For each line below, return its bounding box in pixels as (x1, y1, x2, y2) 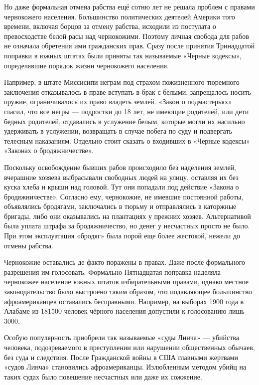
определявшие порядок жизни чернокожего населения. (4, 60, 169, 70)
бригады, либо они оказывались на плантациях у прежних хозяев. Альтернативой (4, 210, 251, 221)
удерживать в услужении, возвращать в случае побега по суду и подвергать (4, 126, 232, 136)
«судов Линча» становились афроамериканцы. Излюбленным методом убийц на (4, 362, 247, 372)
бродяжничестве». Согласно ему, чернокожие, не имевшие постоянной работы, (4, 191, 244, 201)
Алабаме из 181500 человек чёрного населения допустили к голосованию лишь (4, 306, 245, 316)
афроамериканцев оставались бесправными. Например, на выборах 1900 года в (4, 296, 244, 306)
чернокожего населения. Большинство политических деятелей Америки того (4, 11, 235, 21)
